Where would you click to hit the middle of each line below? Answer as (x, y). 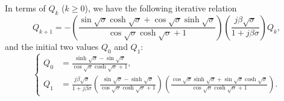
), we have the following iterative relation (161, 8)
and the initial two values (52, 46)
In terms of (25, 8)
